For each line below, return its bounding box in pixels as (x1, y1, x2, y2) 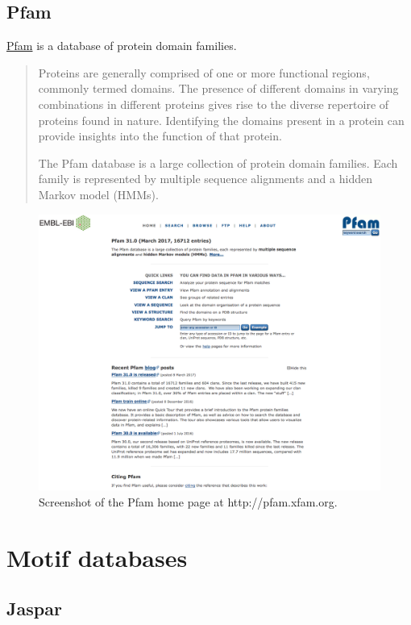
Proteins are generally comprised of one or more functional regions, (38, 64, 370, 81)
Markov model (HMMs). (38, 185, 159, 202)
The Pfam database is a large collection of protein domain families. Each (38, 154, 398, 171)
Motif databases (6, 540, 188, 573)
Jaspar (6, 596, 62, 621)
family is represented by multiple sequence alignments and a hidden (38, 170, 372, 187)
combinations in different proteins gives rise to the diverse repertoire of (38, 95, 389, 112)
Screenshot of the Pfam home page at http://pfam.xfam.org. (39, 493, 338, 510)
